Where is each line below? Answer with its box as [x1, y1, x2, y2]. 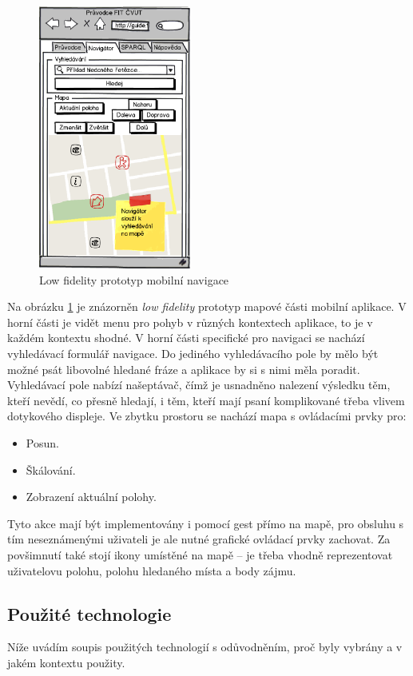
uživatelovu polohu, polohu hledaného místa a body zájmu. [7, 562, 296, 579]
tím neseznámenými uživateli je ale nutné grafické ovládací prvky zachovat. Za [7, 531, 391, 547]
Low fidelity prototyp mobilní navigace [39, 271, 229, 288]
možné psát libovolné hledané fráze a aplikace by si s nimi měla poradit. [7, 360, 360, 377]
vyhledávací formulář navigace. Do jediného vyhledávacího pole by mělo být [7, 345, 379, 362]
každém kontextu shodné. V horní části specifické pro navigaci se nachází [7, 329, 365, 346]
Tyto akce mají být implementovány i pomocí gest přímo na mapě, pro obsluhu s [7, 515, 404, 531]
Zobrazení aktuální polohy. [26, 488, 157, 505]
